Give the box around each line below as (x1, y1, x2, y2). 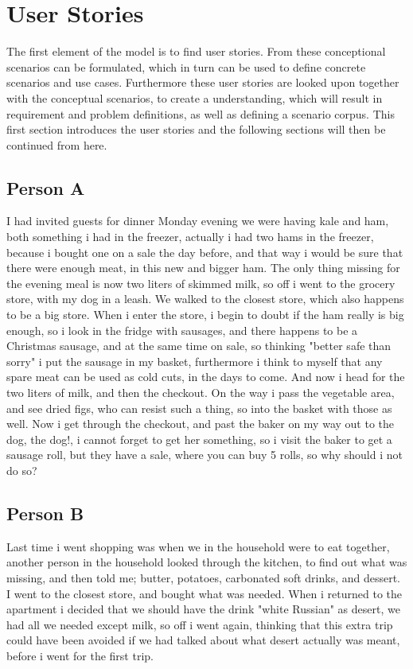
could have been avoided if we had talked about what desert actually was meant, (6, 632, 400, 648)
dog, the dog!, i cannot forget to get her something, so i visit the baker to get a (6, 430, 392, 447)
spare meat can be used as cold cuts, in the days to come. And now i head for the (6, 368, 405, 385)
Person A (6, 175, 85, 200)
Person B (6, 500, 84, 525)
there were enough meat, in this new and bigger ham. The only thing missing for (6, 259, 400, 276)
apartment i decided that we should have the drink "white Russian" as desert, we (6, 601, 400, 617)
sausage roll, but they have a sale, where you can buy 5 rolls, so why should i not (6, 446, 403, 463)
